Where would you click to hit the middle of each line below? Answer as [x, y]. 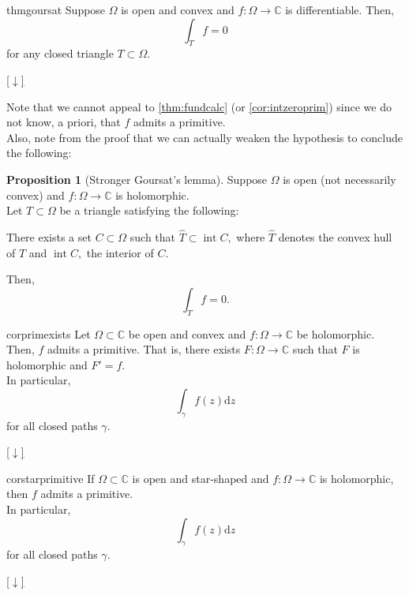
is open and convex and [178, 9]
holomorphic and [47, 364]
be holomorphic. [336, 333]
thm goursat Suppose [56, 9]
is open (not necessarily [340, 179]
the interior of [120, 252]
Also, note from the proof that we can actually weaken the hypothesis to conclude [204, 137]
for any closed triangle [60, 53]
